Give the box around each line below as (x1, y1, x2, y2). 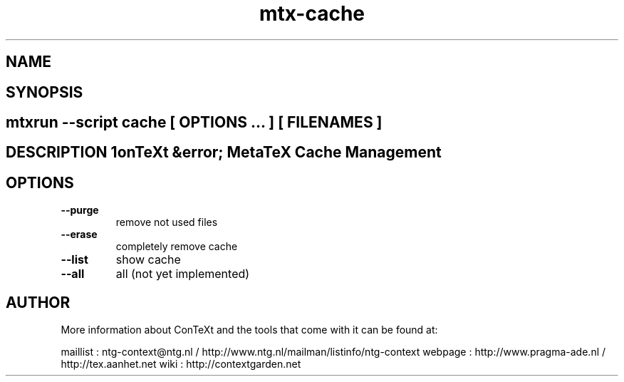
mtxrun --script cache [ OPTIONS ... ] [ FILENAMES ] (6, 113, 383, 132)
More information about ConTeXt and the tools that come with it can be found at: (61, 324, 438, 336)
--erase (61, 228, 98, 241)
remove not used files (115, 216, 218, 229)
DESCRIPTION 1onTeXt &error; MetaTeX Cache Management (6, 143, 442, 162)
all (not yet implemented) (115, 267, 250, 282)
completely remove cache (115, 240, 238, 253)
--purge (61, 204, 99, 217)
